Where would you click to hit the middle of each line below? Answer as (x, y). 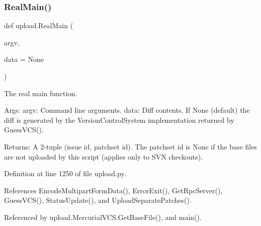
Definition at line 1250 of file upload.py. (65, 173)
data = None (24, 59)
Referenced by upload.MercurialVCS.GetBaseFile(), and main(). (103, 217)
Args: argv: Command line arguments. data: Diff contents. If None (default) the (127, 110)
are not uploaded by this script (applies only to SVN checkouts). (104, 156)
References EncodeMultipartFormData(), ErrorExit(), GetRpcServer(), (113, 190)
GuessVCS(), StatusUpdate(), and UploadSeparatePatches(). (98, 200)
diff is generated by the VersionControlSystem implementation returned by (119, 120)
